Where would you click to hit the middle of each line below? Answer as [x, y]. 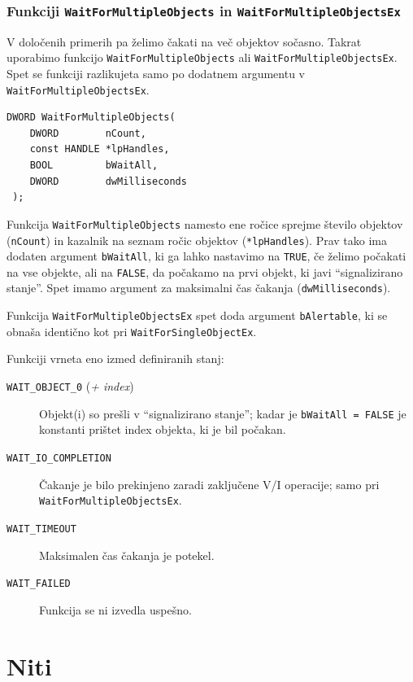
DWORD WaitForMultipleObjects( [91, 118]
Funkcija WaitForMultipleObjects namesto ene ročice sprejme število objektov [205, 223]
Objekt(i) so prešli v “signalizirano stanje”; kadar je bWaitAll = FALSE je [223, 413]
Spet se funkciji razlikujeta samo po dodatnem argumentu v [156, 74]
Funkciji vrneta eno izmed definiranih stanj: [115, 358]
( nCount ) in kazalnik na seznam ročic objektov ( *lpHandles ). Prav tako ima [197, 240]
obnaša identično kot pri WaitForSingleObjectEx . [132, 331]
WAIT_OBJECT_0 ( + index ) [70, 386]
